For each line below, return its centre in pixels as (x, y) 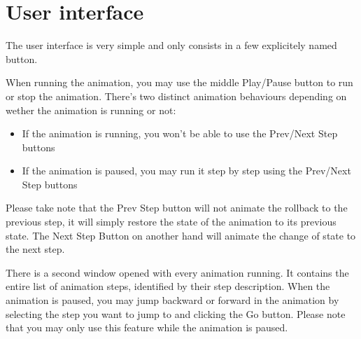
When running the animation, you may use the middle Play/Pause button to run (179, 82)
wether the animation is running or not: (91, 110)
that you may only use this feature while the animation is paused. (147, 327)
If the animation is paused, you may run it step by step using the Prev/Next (186, 171)
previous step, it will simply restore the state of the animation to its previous (171, 222)
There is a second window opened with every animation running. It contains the (177, 272)
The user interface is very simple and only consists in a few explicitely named (171, 45)
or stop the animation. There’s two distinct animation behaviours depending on (176, 96)
